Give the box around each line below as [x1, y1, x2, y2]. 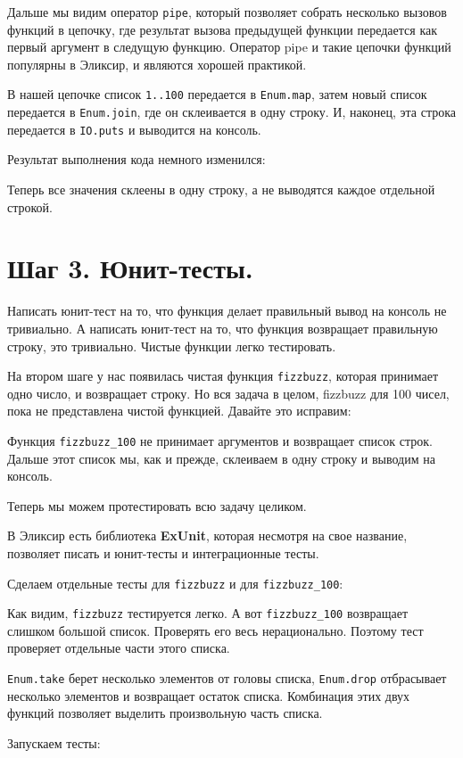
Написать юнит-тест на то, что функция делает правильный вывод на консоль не [7, 301, 447, 320]
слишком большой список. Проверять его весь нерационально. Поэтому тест [7, 621, 424, 639]
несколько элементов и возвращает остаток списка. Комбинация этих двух [7, 686, 410, 704]
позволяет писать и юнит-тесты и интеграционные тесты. [7, 543, 319, 562]
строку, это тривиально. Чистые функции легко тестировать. [7, 336, 336, 355]
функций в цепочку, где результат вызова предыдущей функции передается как [7, 20, 438, 38]
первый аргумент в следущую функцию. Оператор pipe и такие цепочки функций [7, 37, 451, 56]
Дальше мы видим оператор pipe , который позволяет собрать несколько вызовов [7, 3, 447, 21]
